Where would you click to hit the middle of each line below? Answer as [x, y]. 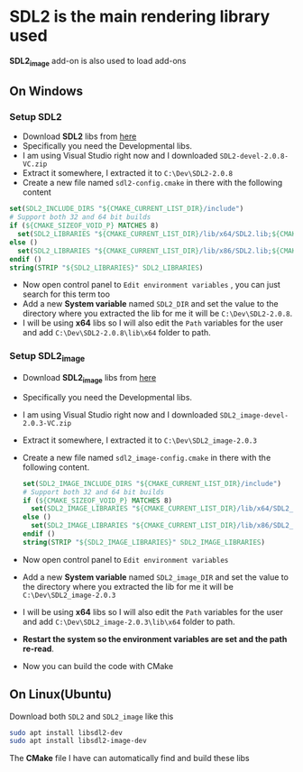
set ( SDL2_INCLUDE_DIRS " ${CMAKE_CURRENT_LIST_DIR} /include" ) [127, 209]
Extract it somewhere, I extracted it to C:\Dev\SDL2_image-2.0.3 [139, 440]
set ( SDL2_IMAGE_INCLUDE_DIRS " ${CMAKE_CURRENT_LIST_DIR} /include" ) [152, 483]
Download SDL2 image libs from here [89, 378]
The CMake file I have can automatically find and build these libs [129, 758]
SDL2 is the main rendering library [140, 17]
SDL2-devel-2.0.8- [254, 156]
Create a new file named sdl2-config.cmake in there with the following [152, 183]
